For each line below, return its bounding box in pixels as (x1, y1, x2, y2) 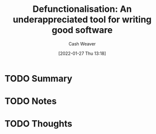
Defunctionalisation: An (32, 3, 132, 15)
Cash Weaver (68, 41, 96, 46)
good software (52, 25, 113, 36)
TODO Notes (4, 95, 57, 107)
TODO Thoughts (4, 118, 72, 130)
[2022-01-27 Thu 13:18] (58, 50, 106, 56)
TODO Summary (4, 73, 72, 84)
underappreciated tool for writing (12, 14, 152, 25)
